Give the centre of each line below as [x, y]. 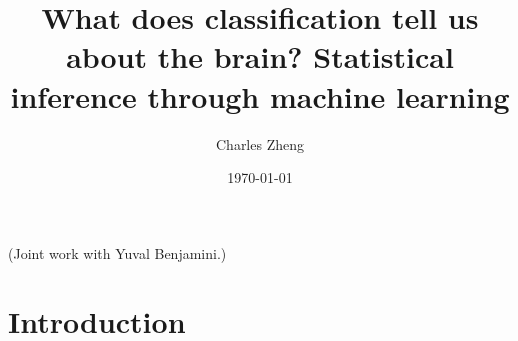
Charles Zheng [259, 143]
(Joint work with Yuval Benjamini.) [117, 252]
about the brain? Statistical [260, 56]
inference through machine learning [260, 95]
